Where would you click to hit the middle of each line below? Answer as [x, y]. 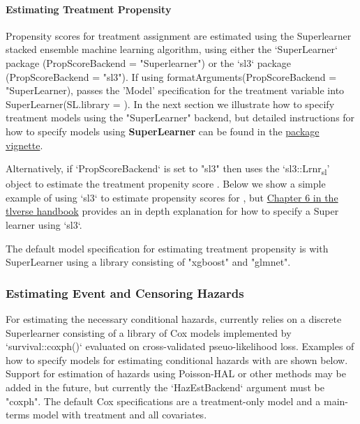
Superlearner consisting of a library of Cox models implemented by [149, 332]
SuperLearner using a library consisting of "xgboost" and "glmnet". [148, 262]
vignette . [24, 145]
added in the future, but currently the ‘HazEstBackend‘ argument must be [165, 387]
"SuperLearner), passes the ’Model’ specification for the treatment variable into [175, 90]
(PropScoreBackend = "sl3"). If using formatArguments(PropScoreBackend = [171, 76]
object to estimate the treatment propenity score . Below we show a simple [166, 184]
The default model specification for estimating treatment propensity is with [167, 248]
